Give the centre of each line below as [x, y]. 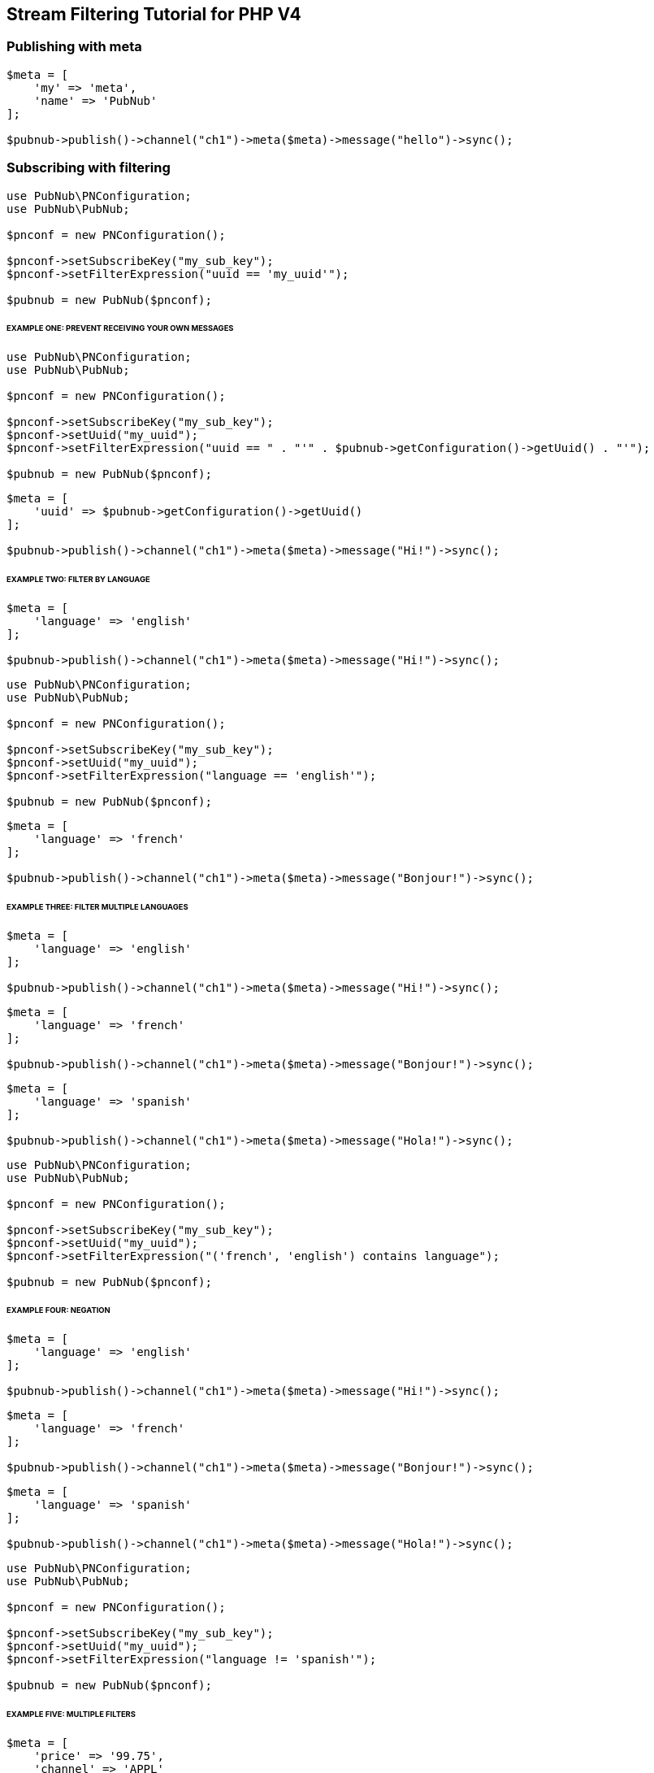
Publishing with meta [74, 47]
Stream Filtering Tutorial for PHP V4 [154, 14]
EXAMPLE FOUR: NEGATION [58, 1310]
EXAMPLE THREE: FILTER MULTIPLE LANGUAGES [97, 906]
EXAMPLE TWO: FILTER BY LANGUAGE [78, 580]
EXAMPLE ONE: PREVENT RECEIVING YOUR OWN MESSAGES [120, 328]
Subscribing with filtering [89, 168]
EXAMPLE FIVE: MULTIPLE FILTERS [71, 1714]
